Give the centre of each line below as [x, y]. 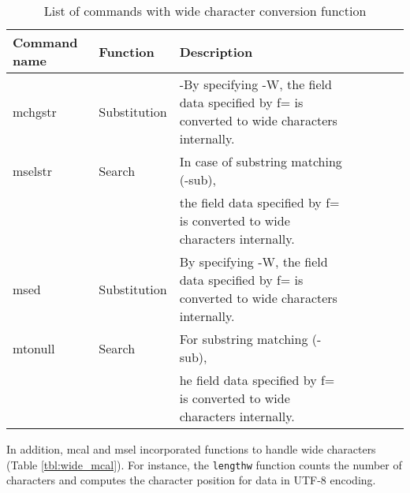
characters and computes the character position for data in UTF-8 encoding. [191, 480]
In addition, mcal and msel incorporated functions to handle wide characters [191, 449]
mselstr [32, 170]
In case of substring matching [261, 161]
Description [216, 51]
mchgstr [35, 111]
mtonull [34, 348]
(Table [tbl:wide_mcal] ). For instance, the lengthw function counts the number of [204, 464]
